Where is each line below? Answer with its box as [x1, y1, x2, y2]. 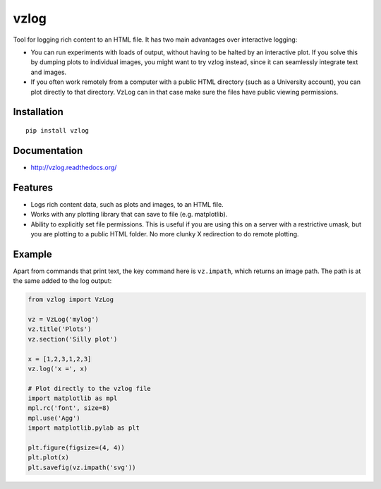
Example [13, 248, 52, 260]
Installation [13, 106, 64, 118]
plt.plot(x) [28, 454, 70, 461]
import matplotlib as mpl [28, 394, 118, 402]
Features [13, 181, 53, 193]
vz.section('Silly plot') [28, 335, 118, 343]
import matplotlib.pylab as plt [28, 424, 140, 432]
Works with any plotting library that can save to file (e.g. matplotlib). [30, 210, 228, 219]
